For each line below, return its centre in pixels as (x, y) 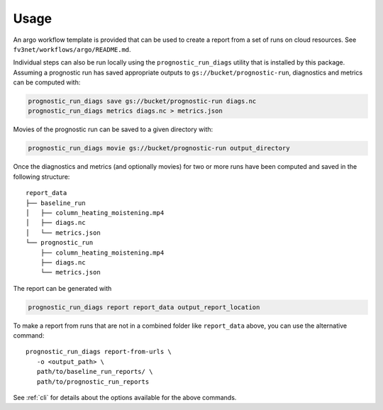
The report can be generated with (62, 288)
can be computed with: (47, 82)
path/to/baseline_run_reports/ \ (95, 372)
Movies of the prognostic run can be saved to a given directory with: (113, 129)
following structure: (41, 177)
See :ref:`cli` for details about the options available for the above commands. (125, 398)
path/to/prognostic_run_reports (93, 382)
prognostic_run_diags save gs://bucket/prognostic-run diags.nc (142, 101)
